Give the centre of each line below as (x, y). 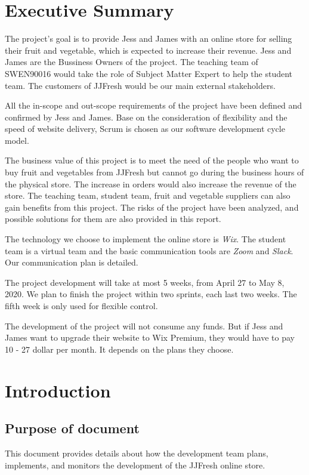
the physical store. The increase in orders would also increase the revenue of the (151, 183)
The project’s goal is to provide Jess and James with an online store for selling (149, 38)
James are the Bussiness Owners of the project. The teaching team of (132, 62)
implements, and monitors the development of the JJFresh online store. (135, 465)
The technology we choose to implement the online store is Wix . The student (146, 239)
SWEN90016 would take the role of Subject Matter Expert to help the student (149, 73)
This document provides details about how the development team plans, (137, 453)
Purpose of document (72, 428)
